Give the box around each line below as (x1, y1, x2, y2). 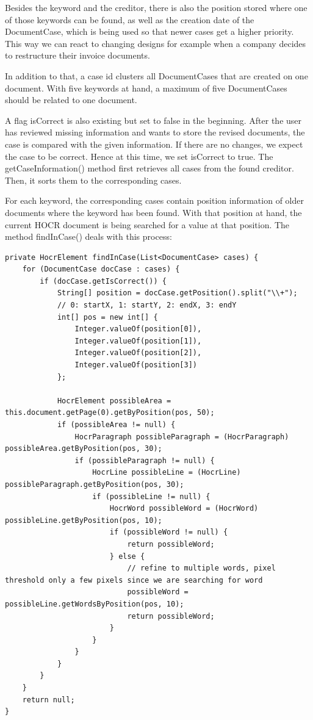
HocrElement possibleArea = (57, 396, 171, 405)
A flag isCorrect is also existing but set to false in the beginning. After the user (5, 113, 302, 126)
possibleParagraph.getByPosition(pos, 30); (5, 480, 184, 489)
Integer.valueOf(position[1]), (74, 336, 202, 345)
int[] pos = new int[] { (57, 312, 158, 322)
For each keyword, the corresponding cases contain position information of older (5, 194, 304, 207)
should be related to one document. (5, 93, 137, 106)
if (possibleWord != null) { (109, 528, 228, 537)
